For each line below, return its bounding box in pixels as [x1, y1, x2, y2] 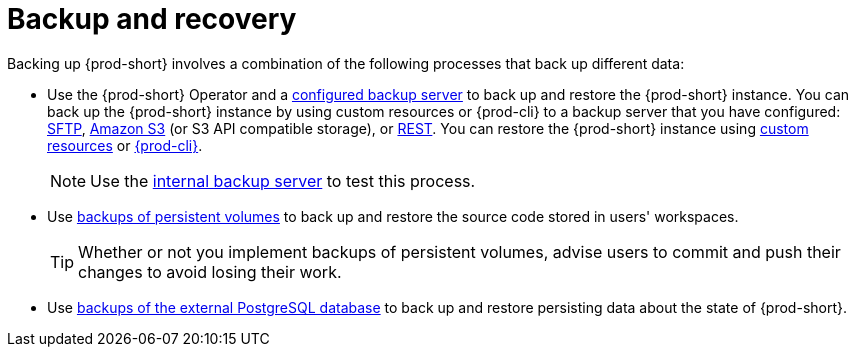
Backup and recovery [7, 2, 297, 36]
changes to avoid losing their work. [78, 261, 342, 282]
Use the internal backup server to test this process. [90, 170, 476, 191]
